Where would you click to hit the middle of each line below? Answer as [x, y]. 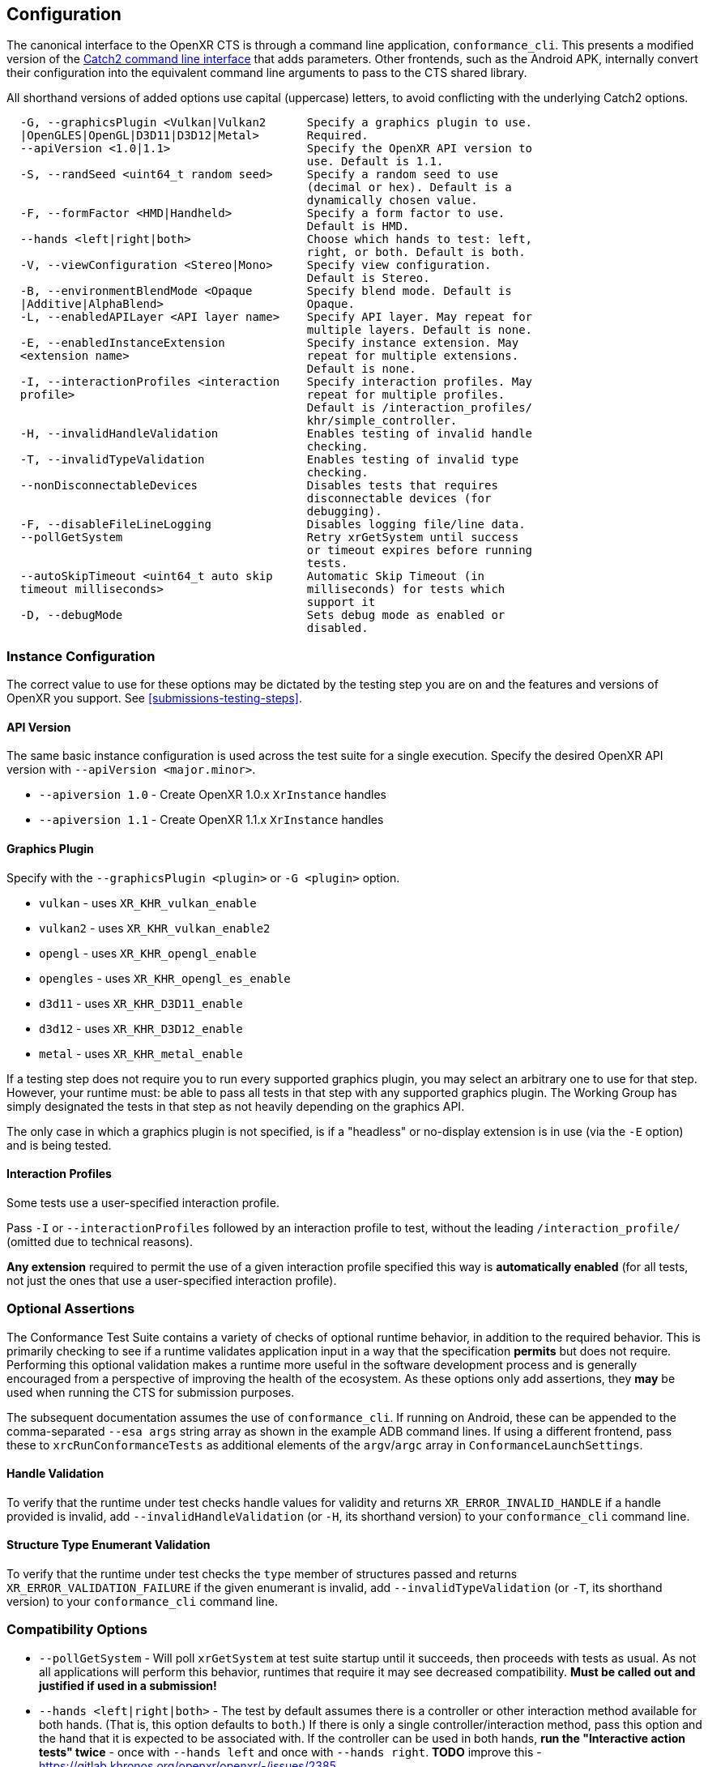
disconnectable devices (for [399, 499]
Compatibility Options [77, 1630]
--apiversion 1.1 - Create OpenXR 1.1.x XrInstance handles [211, 820]
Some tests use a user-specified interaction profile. [143, 1202]
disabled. [337, 628]
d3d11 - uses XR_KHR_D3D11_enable [141, 1003]
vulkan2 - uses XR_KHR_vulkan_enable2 [155, 928]
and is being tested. [59, 1145]
